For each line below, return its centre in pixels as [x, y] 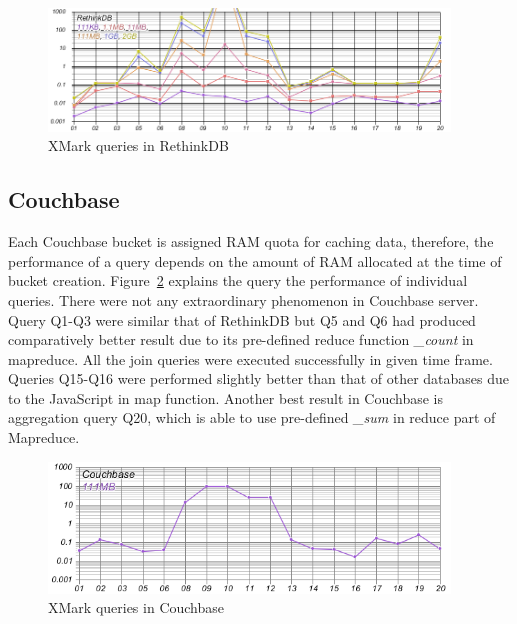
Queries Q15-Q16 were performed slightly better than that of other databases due [259, 378]
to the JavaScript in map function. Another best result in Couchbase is [226, 397]
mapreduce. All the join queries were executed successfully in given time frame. [250, 358]
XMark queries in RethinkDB [138, 145]
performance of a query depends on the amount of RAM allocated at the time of [255, 260]
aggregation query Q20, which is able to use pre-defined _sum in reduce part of [252, 417]
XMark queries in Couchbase [136, 607]
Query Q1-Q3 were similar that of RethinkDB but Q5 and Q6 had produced [242, 319]
